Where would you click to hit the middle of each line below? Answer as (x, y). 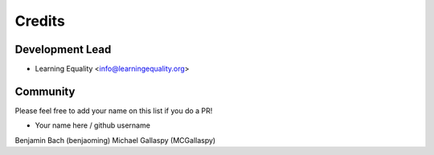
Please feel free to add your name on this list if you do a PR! (114, 110)
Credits (40, 21)
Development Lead (63, 49)
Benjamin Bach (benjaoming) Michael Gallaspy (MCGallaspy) (115, 140)
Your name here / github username (92, 125)
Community (45, 91)
